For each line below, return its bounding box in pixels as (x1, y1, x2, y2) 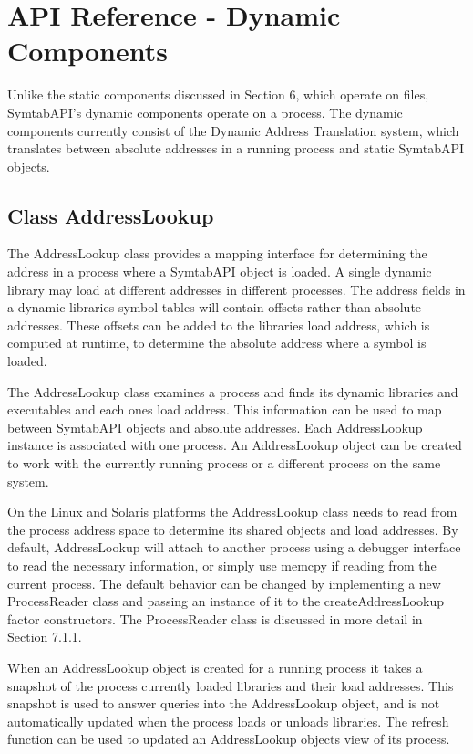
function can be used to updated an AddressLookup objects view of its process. (7, 729, 450, 749)
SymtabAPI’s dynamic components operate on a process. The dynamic (7, 102, 403, 121)
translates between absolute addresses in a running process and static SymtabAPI (7, 139, 465, 158)
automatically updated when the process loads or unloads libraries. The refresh (7, 711, 449, 730)
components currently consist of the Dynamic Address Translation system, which (7, 120, 459, 140)
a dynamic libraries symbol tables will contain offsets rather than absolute (7, 298, 422, 317)
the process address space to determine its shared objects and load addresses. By (7, 519, 458, 539)
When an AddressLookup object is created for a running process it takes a (7, 657, 423, 676)
